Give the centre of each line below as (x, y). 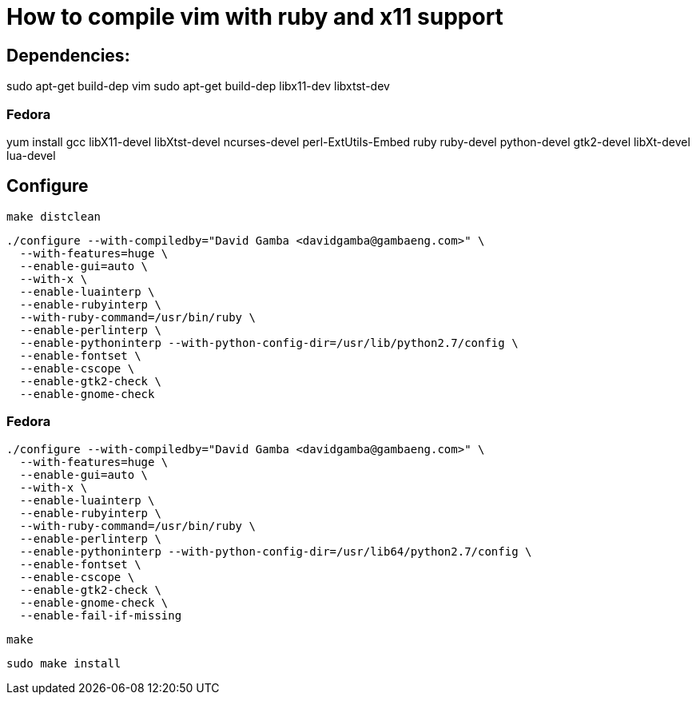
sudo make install (64, 663)
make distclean (54, 216)
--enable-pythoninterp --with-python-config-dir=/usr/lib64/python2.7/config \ (276, 551)
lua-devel (31, 155)
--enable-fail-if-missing (101, 615)
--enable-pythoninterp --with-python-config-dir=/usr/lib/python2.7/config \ (269, 343)
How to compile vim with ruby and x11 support (255, 17)
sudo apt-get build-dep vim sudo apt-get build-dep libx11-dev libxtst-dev (198, 86)
